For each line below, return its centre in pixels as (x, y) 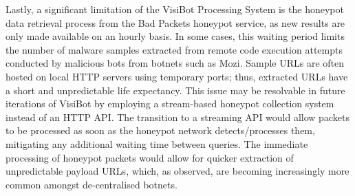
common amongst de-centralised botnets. (92, 184)
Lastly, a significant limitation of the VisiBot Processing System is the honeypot (175, 9)
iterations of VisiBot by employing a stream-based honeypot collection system (170, 104)
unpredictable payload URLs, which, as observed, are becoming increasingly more (177, 171)
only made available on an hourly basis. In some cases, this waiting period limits (175, 36)
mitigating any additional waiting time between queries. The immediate (157, 143)
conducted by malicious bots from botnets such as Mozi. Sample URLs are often (175, 63)
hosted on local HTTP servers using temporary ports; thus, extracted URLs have (177, 76)
